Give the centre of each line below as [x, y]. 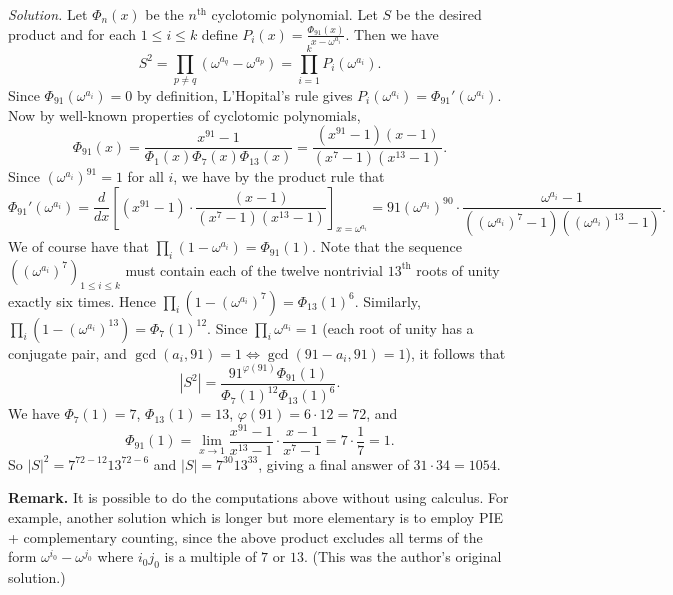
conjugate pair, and [67, 352]
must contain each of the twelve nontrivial [254, 269]
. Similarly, [387, 300]
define [219, 33]
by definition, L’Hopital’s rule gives [244, 94]
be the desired [438, 14]
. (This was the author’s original [402, 556]
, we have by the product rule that [279, 176]
